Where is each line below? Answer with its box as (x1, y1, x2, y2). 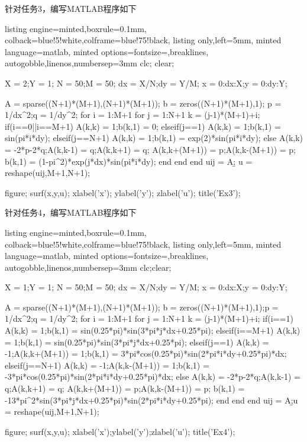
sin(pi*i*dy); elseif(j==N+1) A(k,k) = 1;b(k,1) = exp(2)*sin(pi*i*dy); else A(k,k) (5, 132, 303, 144)
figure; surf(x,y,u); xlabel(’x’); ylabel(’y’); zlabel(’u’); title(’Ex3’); (5, 186, 241, 198)
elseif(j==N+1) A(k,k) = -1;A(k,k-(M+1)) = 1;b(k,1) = (5, 358, 209, 371)
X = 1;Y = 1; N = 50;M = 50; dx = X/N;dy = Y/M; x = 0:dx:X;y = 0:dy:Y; (5, 281, 287, 293)
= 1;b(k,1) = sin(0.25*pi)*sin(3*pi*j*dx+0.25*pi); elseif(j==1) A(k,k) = (5, 335, 269, 348)
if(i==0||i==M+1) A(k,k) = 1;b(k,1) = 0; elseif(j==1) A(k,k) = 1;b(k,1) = (5, 120, 281, 132)
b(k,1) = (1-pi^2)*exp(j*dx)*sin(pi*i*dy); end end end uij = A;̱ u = (5, 155, 253, 167)
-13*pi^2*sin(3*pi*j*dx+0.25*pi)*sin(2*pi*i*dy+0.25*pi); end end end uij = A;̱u (5, 393, 298, 406)
